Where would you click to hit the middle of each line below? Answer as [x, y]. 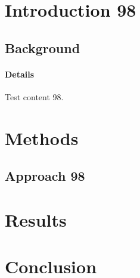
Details [20, 74]
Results [36, 219]
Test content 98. [34, 96]
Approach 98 [45, 176]
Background [43, 47]
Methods [42, 138]
